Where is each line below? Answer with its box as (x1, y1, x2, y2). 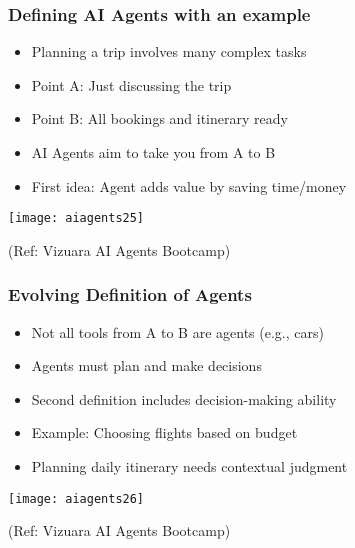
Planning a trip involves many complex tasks (31, 41, 307, 62)
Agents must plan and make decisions (31, 355, 262, 376)
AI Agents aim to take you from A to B (31, 142, 276, 162)
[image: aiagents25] (8, 211, 145, 226)
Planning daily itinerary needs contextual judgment (31, 456, 348, 477)
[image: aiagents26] (8, 491, 145, 506)
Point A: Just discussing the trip (31, 74, 232, 95)
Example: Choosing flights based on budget (31, 422, 298, 443)
